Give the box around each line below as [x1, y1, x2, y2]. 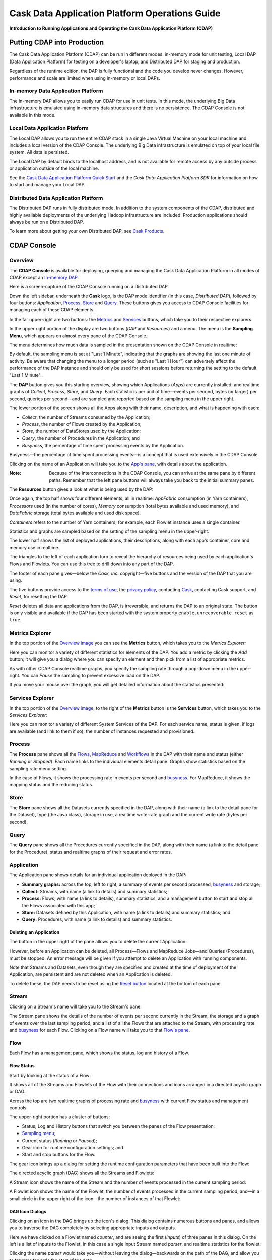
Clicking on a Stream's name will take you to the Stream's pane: [9, 1003, 142, 1010]
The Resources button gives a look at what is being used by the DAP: [9, 486, 154, 492]
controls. [9, 1105, 28, 1111]
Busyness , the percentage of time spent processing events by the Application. [22, 443, 185, 449]
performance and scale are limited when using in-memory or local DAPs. [9, 75, 161, 81]
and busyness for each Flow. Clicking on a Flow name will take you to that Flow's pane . [9, 1027, 190, 1033]
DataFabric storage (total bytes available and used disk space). [9, 510, 141, 516]
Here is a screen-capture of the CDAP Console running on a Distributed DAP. [9, 284, 169, 290]
